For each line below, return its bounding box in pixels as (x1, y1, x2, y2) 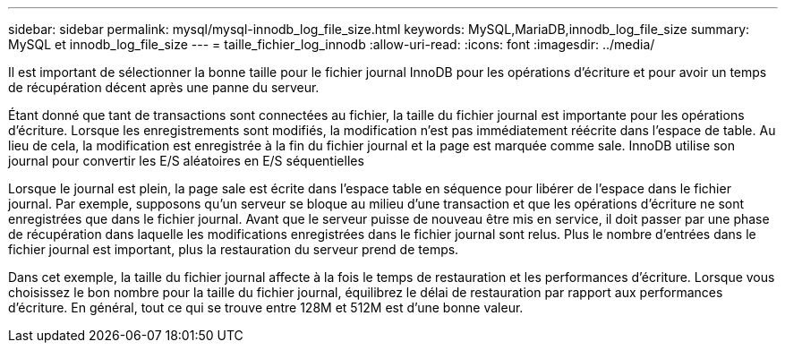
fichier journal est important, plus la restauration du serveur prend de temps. (8, 242, 459, 257)
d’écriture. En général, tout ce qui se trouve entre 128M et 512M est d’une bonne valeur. (8, 300, 524, 315)
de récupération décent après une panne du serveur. (8, 80, 320, 95)
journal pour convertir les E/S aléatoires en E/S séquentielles (8, 153, 364, 168)
